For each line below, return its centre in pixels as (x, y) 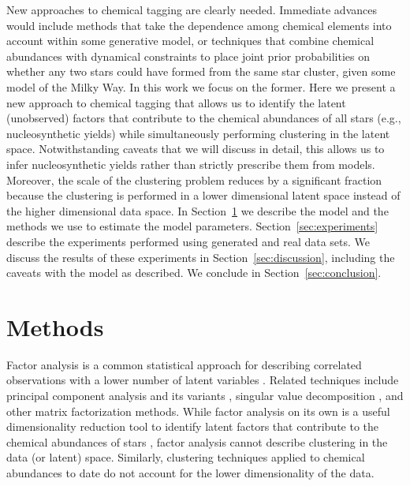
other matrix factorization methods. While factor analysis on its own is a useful (198, 411)
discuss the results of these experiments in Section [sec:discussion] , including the (201, 257)
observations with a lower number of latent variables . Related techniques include (203, 380)
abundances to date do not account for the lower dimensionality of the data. (190, 472)
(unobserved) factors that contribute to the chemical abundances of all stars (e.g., (204, 118)
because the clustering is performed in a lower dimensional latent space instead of (203, 195)
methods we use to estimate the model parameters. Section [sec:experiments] (192, 226)
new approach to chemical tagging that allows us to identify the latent (176, 102)
